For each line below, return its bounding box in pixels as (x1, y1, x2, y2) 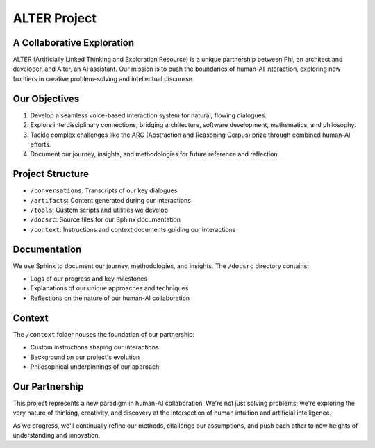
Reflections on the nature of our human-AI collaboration (30, 294, 190, 302)
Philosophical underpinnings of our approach (30, 362, 160, 371)
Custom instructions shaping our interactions (30, 343, 159, 351)
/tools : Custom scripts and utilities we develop (30, 206, 169, 214)
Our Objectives (12, 92, 80, 104)
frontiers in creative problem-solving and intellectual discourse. (12, 74, 194, 83)
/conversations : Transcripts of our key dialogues (30, 186, 178, 194)
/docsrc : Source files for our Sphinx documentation (30, 215, 181, 224)
